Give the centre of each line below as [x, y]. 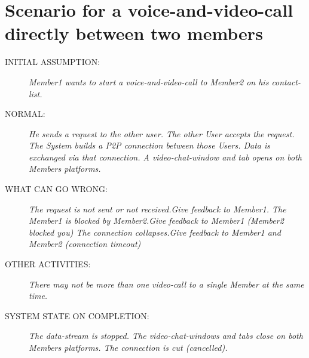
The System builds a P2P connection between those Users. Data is [150, 145]
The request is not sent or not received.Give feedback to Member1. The [157, 209]
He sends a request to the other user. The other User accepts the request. [162, 133]
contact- [286, 81]
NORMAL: [25, 114]
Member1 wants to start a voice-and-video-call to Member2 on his [149, 81]
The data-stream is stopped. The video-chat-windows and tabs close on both [166, 336]
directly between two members [134, 33]
